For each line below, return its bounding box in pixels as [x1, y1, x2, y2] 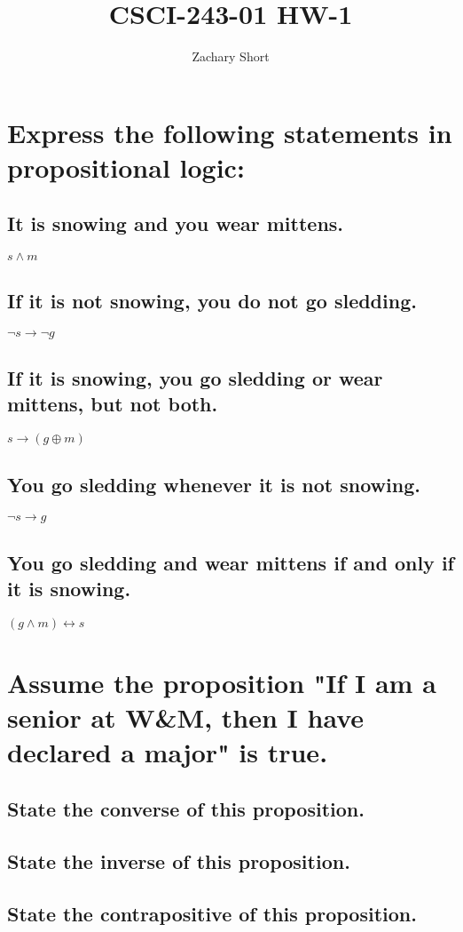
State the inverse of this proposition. [7, 847, 350, 874]
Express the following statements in [7, 114, 452, 150]
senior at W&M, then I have [7, 699, 365, 736]
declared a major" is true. [7, 734, 328, 770]
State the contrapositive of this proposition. [7, 899, 417, 927]
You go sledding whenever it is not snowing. [7, 471, 420, 498]
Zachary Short [192, 47, 270, 66]
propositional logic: [7, 148, 245, 185]
